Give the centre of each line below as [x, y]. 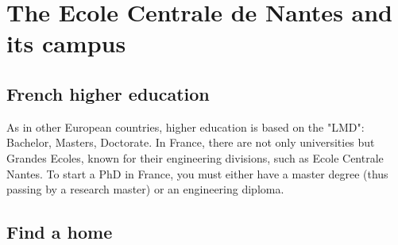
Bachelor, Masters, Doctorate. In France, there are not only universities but [191, 142]
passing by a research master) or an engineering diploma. [145, 189]
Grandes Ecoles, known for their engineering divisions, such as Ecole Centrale [195, 157]
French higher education [108, 93]
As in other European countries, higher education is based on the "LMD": [185, 126]
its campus [66, 43]
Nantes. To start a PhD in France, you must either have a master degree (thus [197, 173]
